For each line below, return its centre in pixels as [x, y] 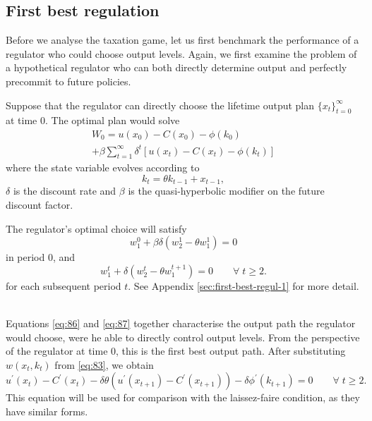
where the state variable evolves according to [103, 167]
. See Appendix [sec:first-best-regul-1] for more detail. [244, 285]
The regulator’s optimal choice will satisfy [96, 228]
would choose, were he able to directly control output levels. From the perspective [183, 337]
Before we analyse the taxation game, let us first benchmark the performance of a [182, 40]
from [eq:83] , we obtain [104, 364]
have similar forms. [47, 411]
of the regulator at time [57, 351]
